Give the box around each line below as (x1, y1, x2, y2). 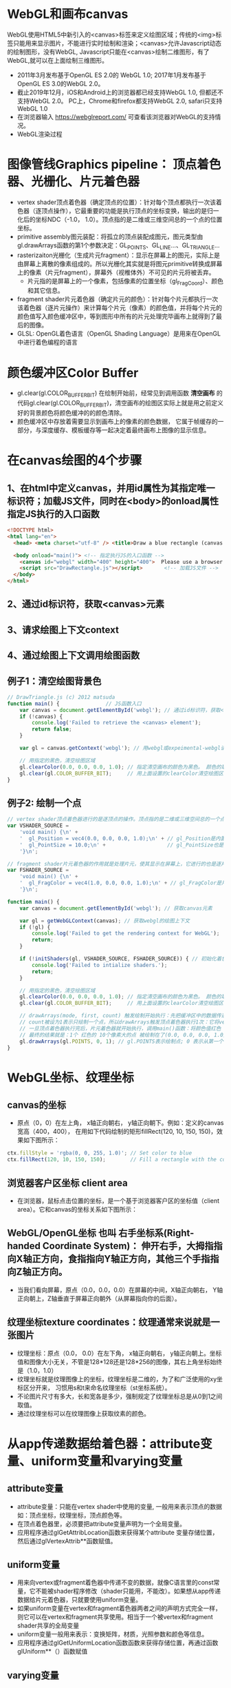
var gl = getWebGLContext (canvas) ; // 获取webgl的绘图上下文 (19, 917, 190, 924)
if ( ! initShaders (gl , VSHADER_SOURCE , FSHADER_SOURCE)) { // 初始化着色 (19, 955, 227, 962)
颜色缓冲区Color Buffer (7, 365, 139, 380)
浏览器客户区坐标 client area (7, 1177, 129, 1189)
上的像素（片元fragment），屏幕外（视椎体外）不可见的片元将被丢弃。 (16, 268, 215, 276)
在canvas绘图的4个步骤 (7, 453, 142, 469)
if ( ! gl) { (19, 924, 51, 931)
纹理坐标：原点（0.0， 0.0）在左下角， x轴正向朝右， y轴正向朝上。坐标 (16, 1349, 222, 1357)
